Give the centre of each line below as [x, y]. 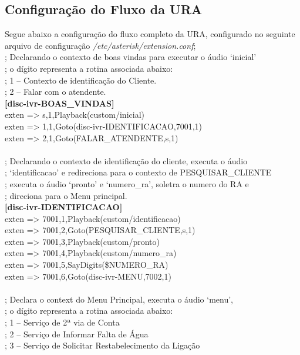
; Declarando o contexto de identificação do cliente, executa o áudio [126, 160]
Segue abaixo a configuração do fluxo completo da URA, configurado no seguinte [150, 34]
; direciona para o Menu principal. [66, 195]
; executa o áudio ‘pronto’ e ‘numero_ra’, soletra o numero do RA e [127, 183]
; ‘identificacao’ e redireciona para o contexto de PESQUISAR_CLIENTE [138, 172]
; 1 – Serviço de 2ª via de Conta [62, 322]
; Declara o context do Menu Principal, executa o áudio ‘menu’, [119, 299]
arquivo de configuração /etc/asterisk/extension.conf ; [100, 45]
